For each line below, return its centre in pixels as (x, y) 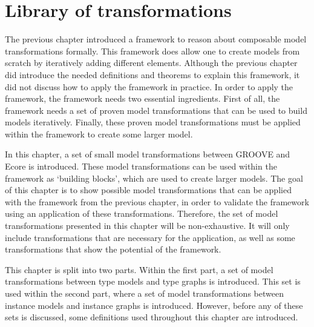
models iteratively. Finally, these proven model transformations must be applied (153, 122)
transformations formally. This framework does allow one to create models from (152, 51)
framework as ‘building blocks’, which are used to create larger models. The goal (154, 178)
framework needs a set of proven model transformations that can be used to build (156, 110)
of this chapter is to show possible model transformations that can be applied (148, 190)
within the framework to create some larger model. (99, 134)
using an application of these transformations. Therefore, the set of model (142, 213)
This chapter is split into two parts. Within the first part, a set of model (139, 269)
